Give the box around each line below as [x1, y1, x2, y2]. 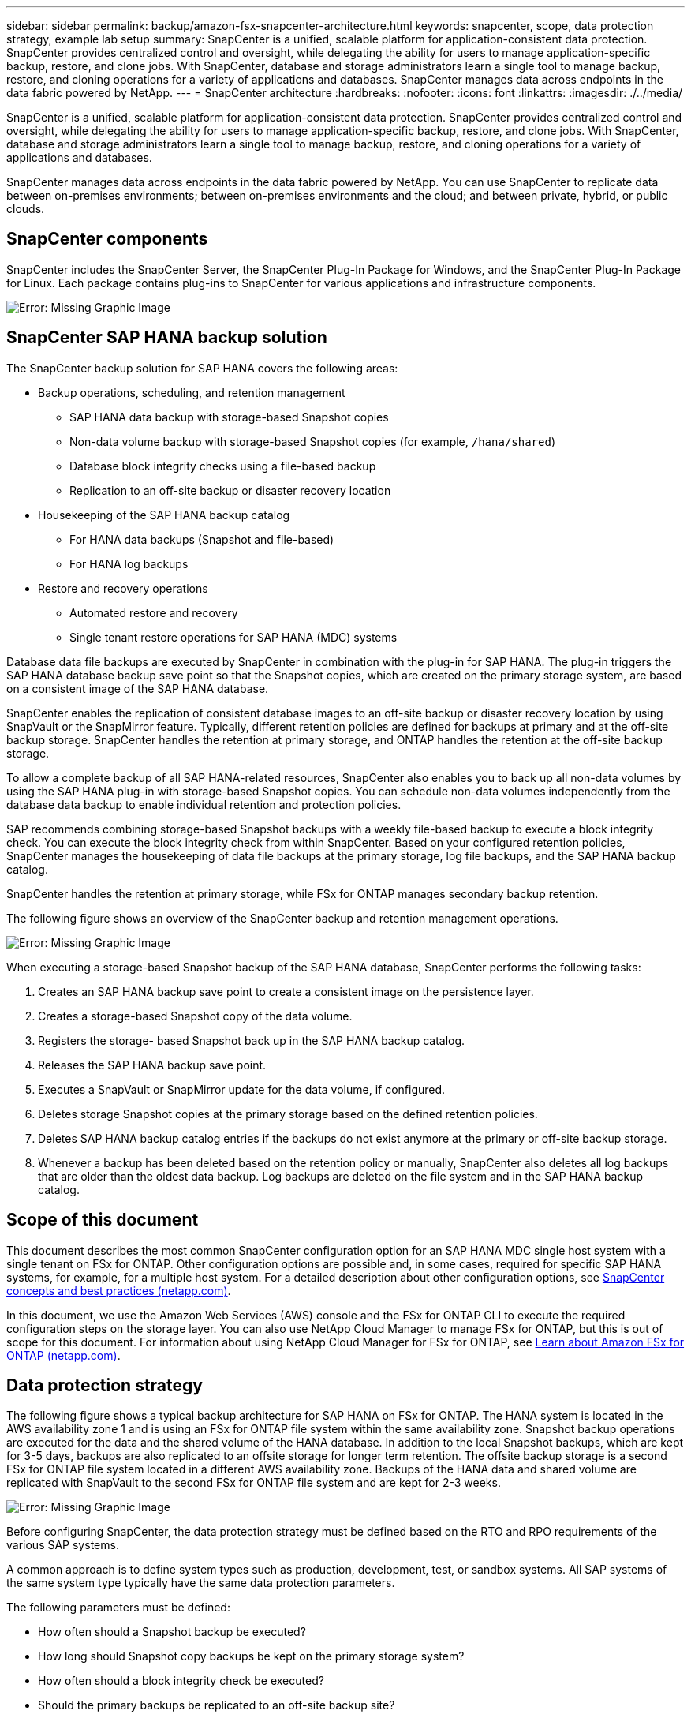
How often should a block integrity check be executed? [38, 1674, 324, 1688]
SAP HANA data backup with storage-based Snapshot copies [69, 410, 389, 424]
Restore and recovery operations [38, 581, 208, 595]
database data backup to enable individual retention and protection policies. [6, 797, 402, 811]
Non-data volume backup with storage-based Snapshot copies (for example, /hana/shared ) [69, 434, 555, 448]
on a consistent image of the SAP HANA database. [6, 681, 269, 695]
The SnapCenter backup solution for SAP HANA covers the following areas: [6, 361, 398, 375]
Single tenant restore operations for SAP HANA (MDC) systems [69, 630, 398, 644]
